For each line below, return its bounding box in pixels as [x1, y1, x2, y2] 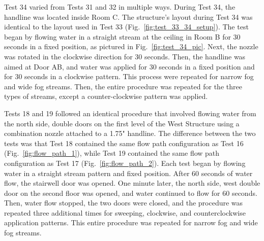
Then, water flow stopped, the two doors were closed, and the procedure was [4, 197, 243, 208]
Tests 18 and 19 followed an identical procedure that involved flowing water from [4, 108, 256, 118]
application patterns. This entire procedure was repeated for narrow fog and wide [4, 217, 258, 228]
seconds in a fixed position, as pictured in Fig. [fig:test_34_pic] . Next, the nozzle [4, 41, 258, 52]
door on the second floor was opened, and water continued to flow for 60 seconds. [4, 187, 257, 198]
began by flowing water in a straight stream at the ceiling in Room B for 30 [4, 31, 241, 42]
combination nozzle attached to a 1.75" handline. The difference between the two [4, 128, 256, 139]
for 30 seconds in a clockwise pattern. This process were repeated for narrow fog [4, 71, 254, 82]
